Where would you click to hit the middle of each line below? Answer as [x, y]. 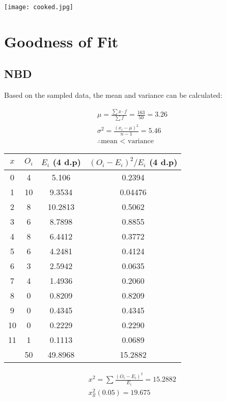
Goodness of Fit [61, 41]
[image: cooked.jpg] [39, 7]
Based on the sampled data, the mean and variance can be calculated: [113, 95]
